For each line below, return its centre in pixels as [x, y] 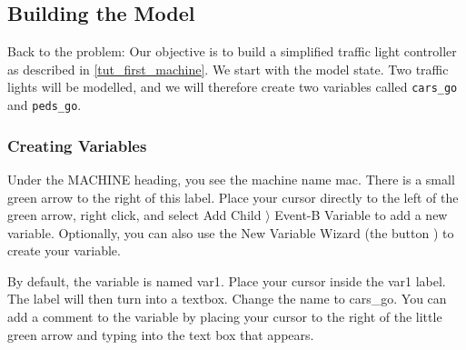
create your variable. [64, 250]
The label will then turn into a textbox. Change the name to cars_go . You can [227, 299]
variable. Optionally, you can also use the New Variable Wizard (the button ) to [231, 232]
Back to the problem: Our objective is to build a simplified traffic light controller [232, 51]
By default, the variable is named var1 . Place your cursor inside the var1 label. [227, 280]
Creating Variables [77, 145]
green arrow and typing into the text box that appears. [161, 334]
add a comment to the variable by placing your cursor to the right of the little [225, 317]
